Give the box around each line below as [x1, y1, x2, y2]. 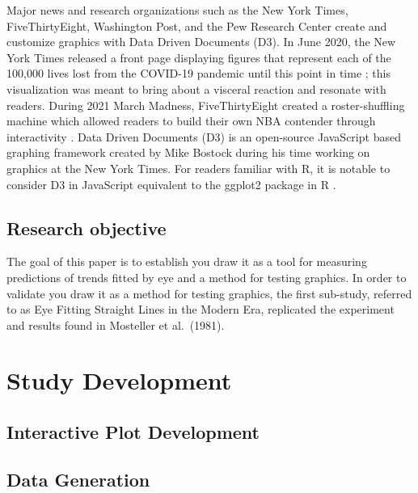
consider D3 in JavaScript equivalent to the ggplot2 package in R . [6, 175, 336, 192]
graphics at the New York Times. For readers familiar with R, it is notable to [6, 159, 391, 176]
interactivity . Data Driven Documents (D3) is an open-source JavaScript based [6, 128, 401, 145]
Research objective [6, 215, 167, 240]
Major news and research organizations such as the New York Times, [6, 2, 348, 18]
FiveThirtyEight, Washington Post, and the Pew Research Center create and [6, 17, 387, 34]
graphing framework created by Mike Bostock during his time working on [6, 144, 370, 161]
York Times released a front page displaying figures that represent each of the [6, 48, 391, 65]
